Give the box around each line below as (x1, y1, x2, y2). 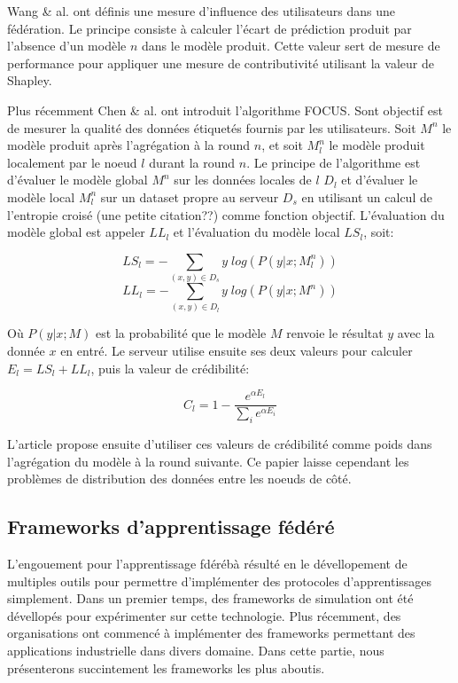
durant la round (149, 153, 236, 171)
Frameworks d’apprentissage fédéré (7, 513, 335, 540)
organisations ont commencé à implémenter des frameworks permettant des (7, 624, 415, 642)
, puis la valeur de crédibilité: (90, 358, 250, 377)
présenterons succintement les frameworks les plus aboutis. (7, 658, 325, 677)
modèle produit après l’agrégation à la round (7, 136, 251, 154)
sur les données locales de (174, 170, 312, 189)
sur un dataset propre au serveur (100, 187, 279, 206)
